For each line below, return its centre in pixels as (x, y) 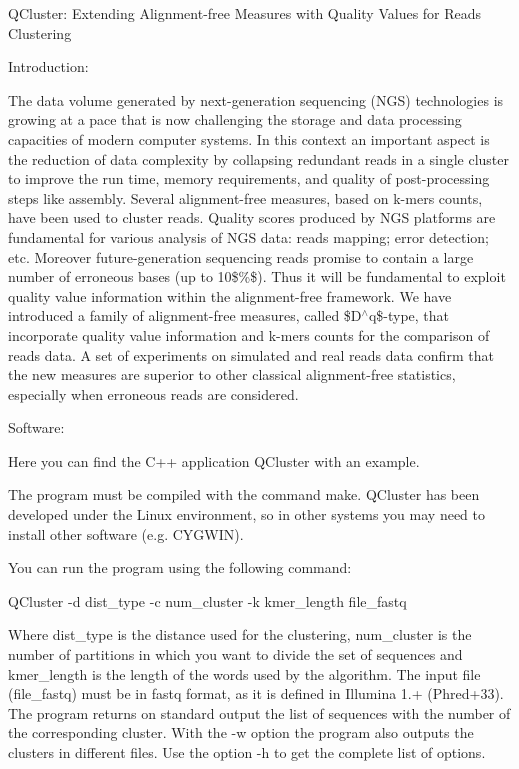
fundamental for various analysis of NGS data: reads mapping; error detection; (248, 236)
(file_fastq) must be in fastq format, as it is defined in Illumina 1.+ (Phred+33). (256, 693)
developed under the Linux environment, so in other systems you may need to (246, 514)
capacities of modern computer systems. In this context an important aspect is (249, 138)
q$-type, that (409, 315)
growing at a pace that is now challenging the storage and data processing (235, 119)
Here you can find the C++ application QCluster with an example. (214, 460)
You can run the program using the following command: (180, 567)
